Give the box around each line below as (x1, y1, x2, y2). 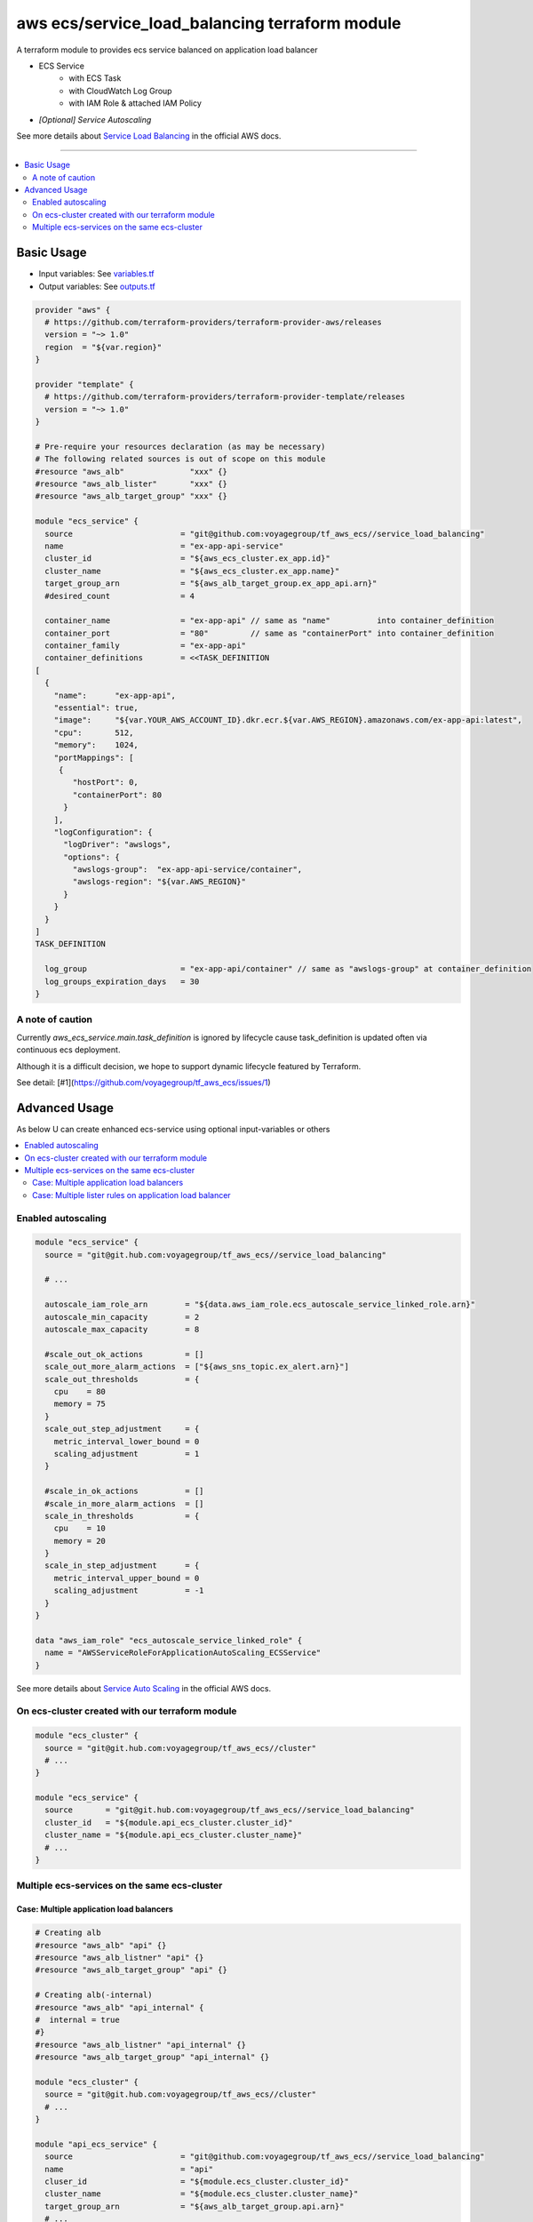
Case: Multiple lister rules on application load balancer (32, 1189, 231, 1200)
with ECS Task (68, 73, 122, 84)
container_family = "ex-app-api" (44, 641, 246, 651)
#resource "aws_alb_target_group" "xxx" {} (35, 492, 228, 501)
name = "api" (44, 2164, 213, 2174)
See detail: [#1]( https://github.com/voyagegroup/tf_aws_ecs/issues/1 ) (16, 1076, 271, 1088)
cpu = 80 (53, 1387, 107, 1396)
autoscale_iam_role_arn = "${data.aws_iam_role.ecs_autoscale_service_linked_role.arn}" (44, 1299, 475, 1310)
